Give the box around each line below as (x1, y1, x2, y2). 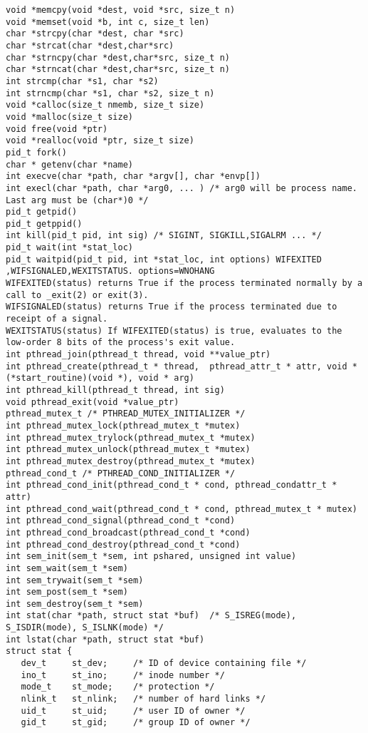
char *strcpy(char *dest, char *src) (6, 29, 184, 39)
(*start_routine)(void (6, 373, 113, 384)
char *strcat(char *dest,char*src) (6, 40, 174, 51)
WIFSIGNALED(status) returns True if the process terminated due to (6, 302, 337, 312)
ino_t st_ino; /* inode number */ (21, 670, 225, 680)
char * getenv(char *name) (6, 159, 133, 170)
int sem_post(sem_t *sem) (6, 587, 128, 598)
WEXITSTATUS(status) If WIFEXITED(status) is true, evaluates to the (6, 325, 342, 336)
